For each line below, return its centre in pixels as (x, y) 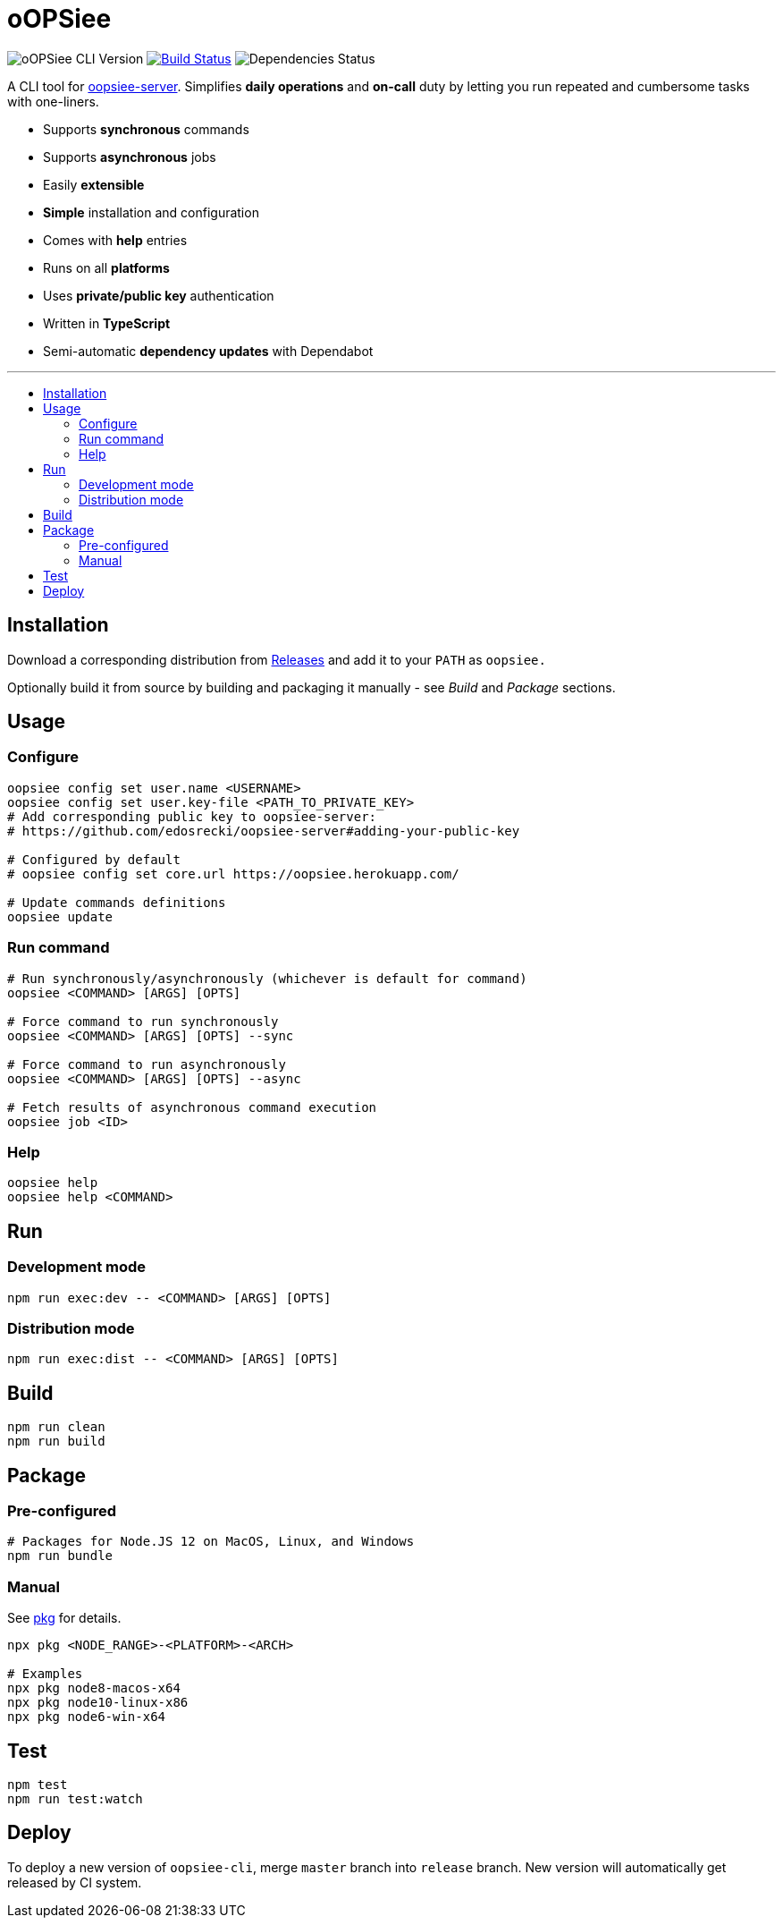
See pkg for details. (64, 1618)
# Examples (45, 1674)
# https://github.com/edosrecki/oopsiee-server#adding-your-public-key (264, 831)
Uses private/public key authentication (159, 295)
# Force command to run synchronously (143, 1021)
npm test (38, 1784)
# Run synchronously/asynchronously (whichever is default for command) (267, 978)
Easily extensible (94, 184)
